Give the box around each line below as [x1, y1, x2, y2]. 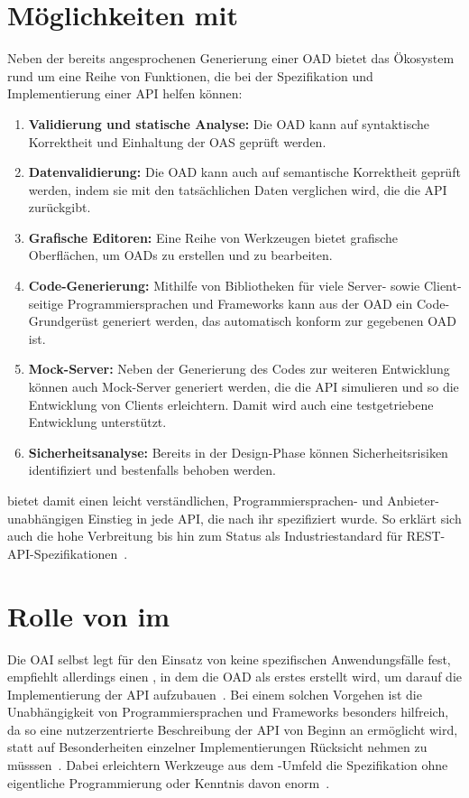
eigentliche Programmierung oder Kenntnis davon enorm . [7, 773, 330, 792]
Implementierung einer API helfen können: [7, 84, 243, 103]
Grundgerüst [28, 311, 99, 330]
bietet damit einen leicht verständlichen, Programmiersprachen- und [7, 491, 383, 509]
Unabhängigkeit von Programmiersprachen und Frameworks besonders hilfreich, [7, 702, 449, 721]
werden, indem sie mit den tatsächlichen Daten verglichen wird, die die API [28, 180, 447, 199]
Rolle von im [7, 597, 170, 634]
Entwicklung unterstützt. [28, 413, 167, 431]
